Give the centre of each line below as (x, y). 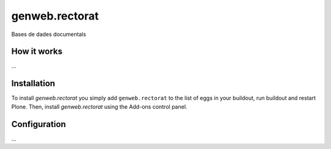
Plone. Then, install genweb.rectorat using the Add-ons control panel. (99, 106)
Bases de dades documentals (49, 34)
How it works (37, 52)
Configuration (39, 124)
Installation (33, 83)
